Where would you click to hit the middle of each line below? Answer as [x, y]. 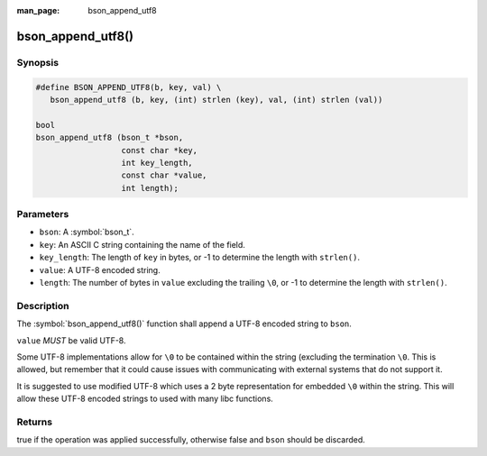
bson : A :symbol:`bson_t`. [87, 232]
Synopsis [37, 62]
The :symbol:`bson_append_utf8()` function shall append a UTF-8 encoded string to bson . [184, 324]
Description [43, 306]
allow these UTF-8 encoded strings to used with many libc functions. [145, 399]
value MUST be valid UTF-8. [71, 340]
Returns [35, 422]
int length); [150, 188]
